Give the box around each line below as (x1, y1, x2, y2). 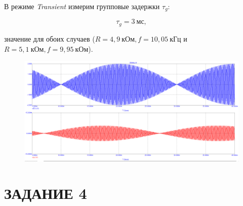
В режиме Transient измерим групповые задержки (4, 1, 160, 11)
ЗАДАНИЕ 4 (4, 183, 87, 203)
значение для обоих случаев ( (4, 33, 95, 44)
